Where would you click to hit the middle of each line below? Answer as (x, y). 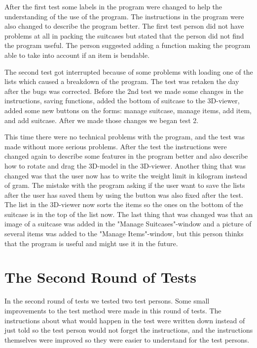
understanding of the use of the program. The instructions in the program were (124, 16)
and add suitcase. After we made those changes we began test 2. (102, 120)
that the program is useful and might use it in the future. (91, 243)
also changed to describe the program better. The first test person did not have (124, 26)
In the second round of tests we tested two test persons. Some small (107, 301)
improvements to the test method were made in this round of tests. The (113, 310)
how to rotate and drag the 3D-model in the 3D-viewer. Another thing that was (125, 165)
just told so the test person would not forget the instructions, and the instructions (129, 330)
